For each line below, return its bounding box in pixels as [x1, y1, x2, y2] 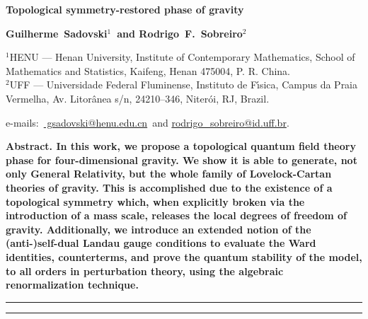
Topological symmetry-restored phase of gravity [6, 2, 244, 16]
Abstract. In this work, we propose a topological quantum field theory [6, 139, 356, 153]
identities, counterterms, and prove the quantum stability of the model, [6, 249, 362, 264]
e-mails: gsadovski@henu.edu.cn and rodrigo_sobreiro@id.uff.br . [6, 115, 289, 129]
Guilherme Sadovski [6, 25, 108, 40]
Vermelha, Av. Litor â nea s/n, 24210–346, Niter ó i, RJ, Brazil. [6, 91, 270, 105]
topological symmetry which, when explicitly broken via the [6, 194, 305, 209]
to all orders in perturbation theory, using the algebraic [6, 263, 284, 278]
